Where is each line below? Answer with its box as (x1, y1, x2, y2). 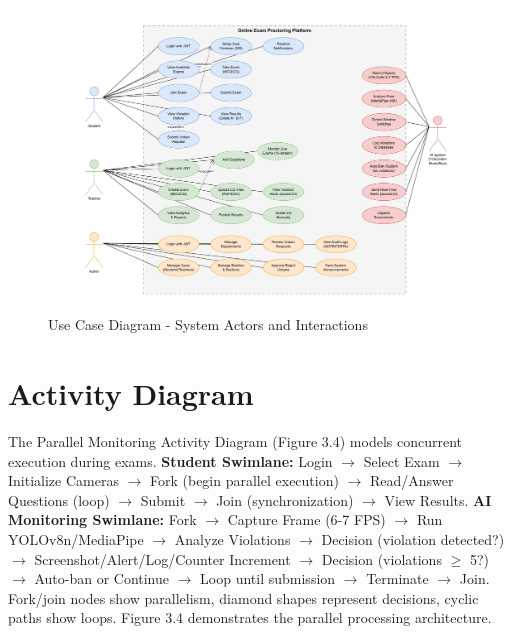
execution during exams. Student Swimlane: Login (8, 450, 333, 471)
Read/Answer (369, 470, 454, 491)
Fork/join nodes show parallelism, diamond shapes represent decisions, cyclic (8, 587, 479, 608)
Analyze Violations (174, 528, 291, 549)
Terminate (366, 568, 429, 589)
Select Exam (363, 450, 440, 471)
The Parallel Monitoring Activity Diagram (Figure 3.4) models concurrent (8, 430, 462, 451)
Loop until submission (200, 568, 336, 589)
